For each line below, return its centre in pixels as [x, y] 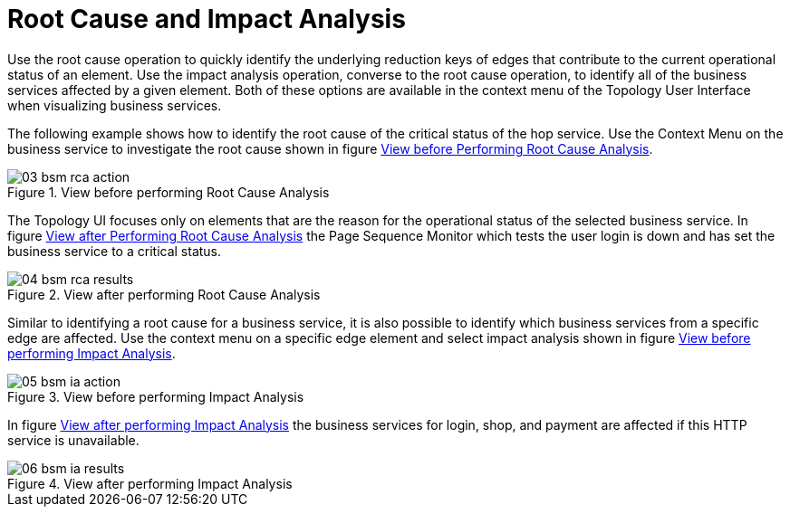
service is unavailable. [73, 440]
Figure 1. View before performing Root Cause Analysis [169, 192]
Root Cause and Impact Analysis [207, 19]
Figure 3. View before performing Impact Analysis [156, 396]
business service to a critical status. [115, 251]
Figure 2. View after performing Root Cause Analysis [164, 294]
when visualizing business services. [115, 105]
